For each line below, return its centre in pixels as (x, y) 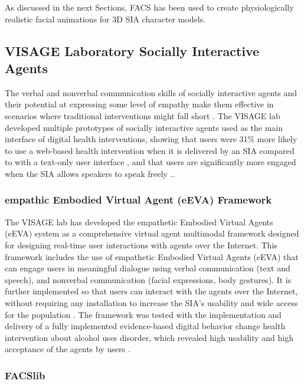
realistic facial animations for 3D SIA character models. (105, 19)
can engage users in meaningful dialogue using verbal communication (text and (148, 268)
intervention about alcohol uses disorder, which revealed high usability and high (149, 337)
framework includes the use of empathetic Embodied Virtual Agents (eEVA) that (152, 256)
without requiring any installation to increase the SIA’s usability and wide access (151, 302)
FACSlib (25, 375)
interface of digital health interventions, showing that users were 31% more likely (151, 139)
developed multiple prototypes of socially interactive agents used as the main (144, 127)
